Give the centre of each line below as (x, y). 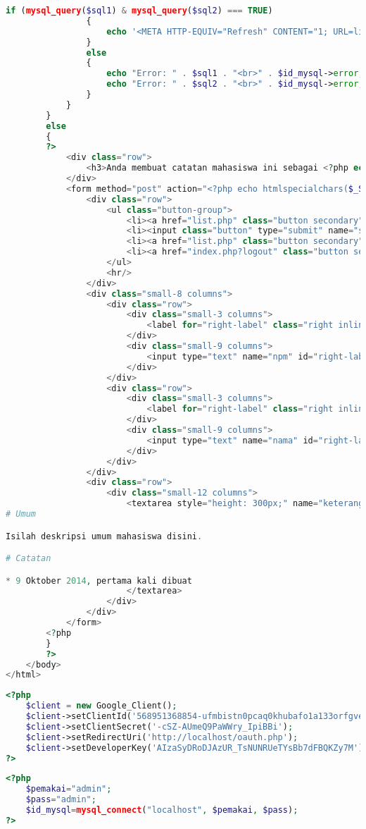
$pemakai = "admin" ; (69, 789)
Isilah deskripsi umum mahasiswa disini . (104, 536)
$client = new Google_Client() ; (101, 706)
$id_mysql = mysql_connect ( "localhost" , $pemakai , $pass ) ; (162, 810)
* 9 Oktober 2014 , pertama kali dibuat (99, 581)
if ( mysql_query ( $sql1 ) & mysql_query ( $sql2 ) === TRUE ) (139, 11)
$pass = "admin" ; (61, 800)
